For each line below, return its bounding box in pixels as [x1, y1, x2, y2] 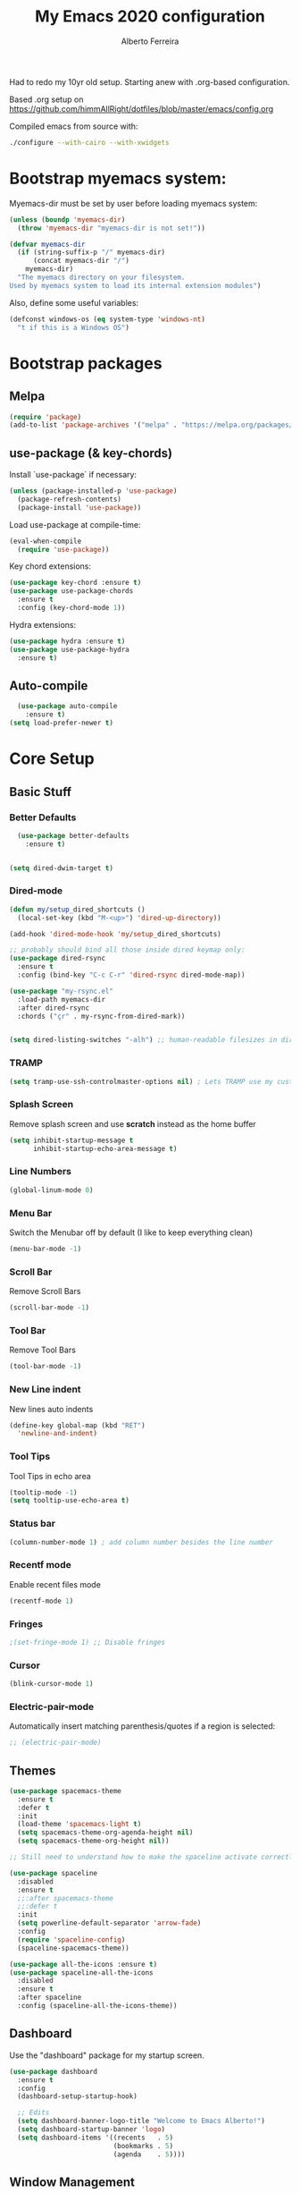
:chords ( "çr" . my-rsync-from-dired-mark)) [17, 1012, 186, 1020]
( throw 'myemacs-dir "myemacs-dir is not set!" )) [17, 224, 205, 233]
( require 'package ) [9, 412, 82, 421]
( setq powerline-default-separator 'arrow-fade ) [17, 1918, 202, 1928]
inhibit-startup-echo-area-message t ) [32, 1144, 178, 1153]
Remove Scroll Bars [9, 1286, 81, 1297]
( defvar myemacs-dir [9, 240, 87, 249]
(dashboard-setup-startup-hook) [17, 2092, 138, 2101]
